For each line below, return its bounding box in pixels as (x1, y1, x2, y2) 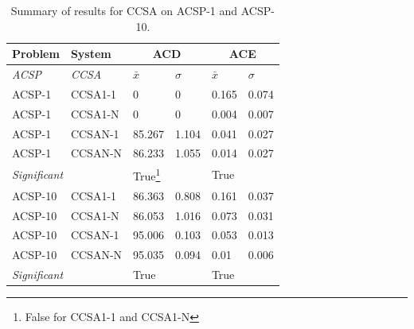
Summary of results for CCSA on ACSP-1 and (10, 2, 238, 18)
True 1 (133, 165, 161, 184)
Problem (12, 45, 60, 62)
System (70, 45, 111, 62)
